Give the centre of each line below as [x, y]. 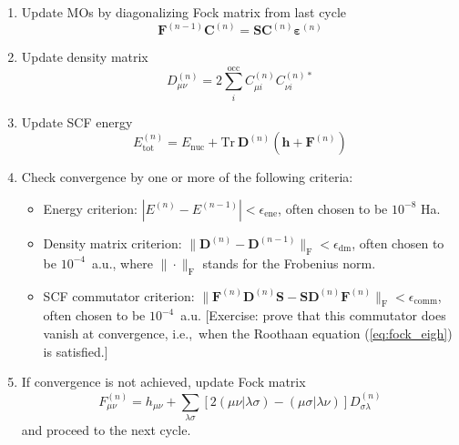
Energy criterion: [90, 208]
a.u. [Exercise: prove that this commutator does [313, 315]
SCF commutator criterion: [119, 295]
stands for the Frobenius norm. [289, 263]
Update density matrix [85, 57]
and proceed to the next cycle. [106, 429]
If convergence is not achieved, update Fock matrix [163, 382]
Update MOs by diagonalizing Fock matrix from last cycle [184, 12]
